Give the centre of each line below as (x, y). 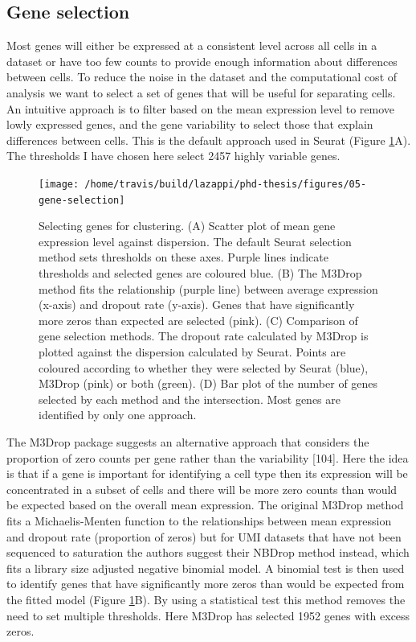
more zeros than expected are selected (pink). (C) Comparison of (198, 320)
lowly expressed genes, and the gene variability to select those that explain (190, 124)
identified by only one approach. (118, 415)
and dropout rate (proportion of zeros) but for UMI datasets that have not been (204, 536)
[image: (59, 184)
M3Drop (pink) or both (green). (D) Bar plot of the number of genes (208, 383)
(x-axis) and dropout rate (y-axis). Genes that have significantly (197, 305)
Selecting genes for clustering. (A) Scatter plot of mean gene (187, 226)
